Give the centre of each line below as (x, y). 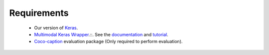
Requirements (39, 13)
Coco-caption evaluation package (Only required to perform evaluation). (108, 42)
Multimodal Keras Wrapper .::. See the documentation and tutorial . (101, 34)
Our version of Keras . (56, 28)
